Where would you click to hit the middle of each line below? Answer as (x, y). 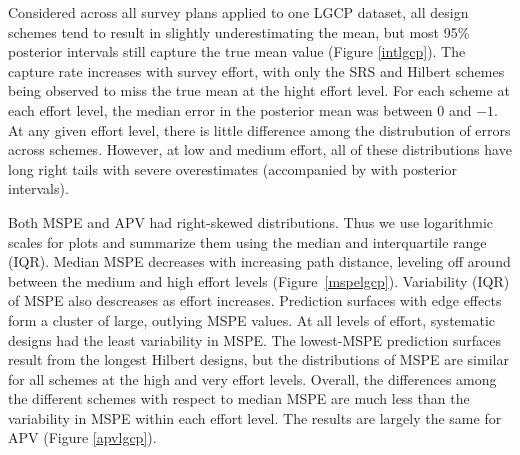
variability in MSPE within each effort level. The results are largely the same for (255, 417)
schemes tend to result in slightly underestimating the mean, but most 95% (239, 31)
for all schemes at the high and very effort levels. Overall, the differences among (252, 378)
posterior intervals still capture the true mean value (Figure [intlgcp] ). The (237, 51)
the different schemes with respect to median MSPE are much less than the (239, 398)
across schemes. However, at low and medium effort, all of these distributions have (260, 149)
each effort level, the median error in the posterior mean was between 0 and (240, 109)
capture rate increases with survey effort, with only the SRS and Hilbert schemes (256, 70)
